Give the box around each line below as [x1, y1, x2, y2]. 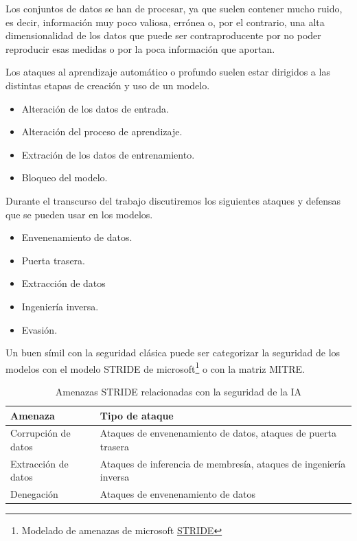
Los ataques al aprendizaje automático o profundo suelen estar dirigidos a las [5, 65, 330, 79]
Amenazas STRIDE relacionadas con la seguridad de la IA [55, 384, 302, 398]
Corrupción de [10, 426, 71, 440]
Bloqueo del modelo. [21, 170, 108, 185]
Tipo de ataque [100, 408, 174, 422]
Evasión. [21, 322, 58, 336]
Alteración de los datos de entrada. [21, 101, 169, 115]
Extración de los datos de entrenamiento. [21, 147, 195, 161]
